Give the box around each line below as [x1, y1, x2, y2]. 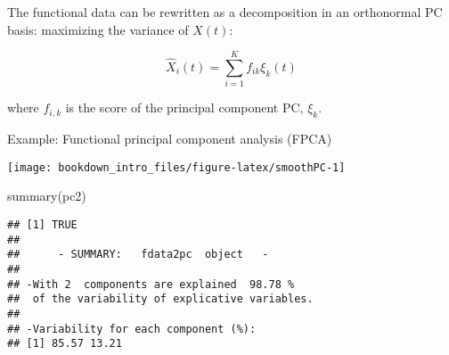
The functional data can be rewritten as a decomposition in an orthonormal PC [7, 3, 443, 21]
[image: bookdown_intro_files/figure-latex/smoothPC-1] [7, 161, 346, 174]
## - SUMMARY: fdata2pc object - [7, 248, 269, 261]
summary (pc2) [7, 186, 86, 205]
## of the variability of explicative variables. [7, 293, 314, 306]
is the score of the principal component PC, [65, 98, 304, 117]
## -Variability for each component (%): [7, 322, 257, 335]
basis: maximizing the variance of [7, 20, 189, 38]
